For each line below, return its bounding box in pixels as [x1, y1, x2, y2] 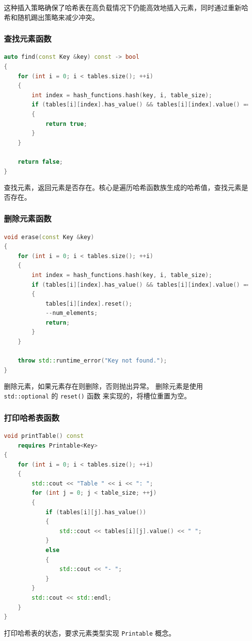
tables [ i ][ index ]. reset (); [45, 300, 132, 307]
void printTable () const [4, 432, 84, 439]
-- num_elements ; [45, 310, 98, 317]
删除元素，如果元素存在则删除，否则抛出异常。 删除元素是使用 [4, 381, 203, 391]
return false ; [17, 158, 63, 165]
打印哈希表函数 [4, 411, 60, 423]
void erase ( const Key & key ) [4, 233, 94, 241]
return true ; [45, 120, 87, 127]
